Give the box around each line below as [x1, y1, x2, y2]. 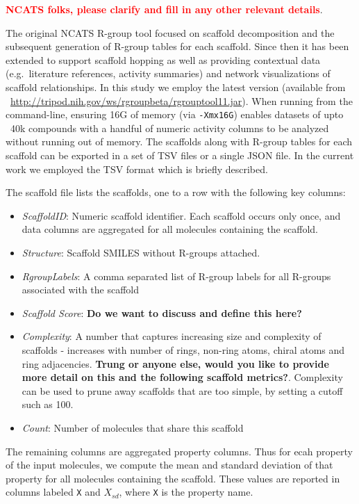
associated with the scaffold [22, 282, 140, 297]
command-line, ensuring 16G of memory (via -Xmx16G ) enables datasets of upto [6, 107, 344, 122]
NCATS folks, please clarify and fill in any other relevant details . [6, 2, 323, 16]
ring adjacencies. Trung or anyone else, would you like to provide [22, 356, 329, 371]
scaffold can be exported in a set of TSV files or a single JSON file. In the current [6, 148, 354, 162]
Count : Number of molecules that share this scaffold [22, 420, 244, 434]
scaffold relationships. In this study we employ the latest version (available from [6, 79, 346, 94]
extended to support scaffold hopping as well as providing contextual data [6, 52, 321, 67]
